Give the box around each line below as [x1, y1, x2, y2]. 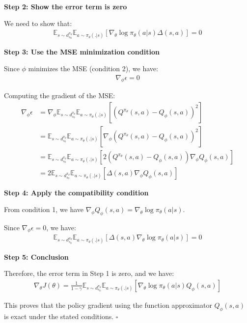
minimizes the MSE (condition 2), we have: [28, 63, 158, 73]
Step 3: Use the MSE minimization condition [4, 47, 160, 57]
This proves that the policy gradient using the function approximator [4, 299, 212, 310]
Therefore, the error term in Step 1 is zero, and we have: [4, 268, 174, 278]
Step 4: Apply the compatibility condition [4, 188, 149, 198]
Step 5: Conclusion [4, 251, 69, 262]
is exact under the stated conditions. [4, 311, 114, 321]
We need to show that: [4, 18, 72, 28]
